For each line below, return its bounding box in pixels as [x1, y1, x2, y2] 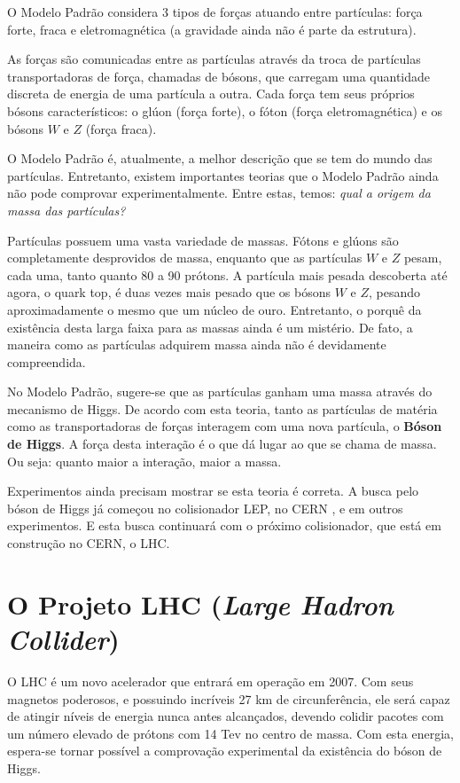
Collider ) [7, 621, 120, 657]
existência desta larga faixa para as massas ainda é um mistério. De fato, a [7, 317, 413, 336]
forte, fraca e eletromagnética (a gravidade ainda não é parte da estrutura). [7, 20, 417, 38]
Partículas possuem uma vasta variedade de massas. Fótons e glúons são [7, 231, 399, 249]
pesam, [403, 248, 442, 267]
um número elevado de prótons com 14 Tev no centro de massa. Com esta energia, [7, 724, 454, 742]
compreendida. [7, 352, 86, 371]
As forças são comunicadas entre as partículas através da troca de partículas [7, 50, 421, 68]
